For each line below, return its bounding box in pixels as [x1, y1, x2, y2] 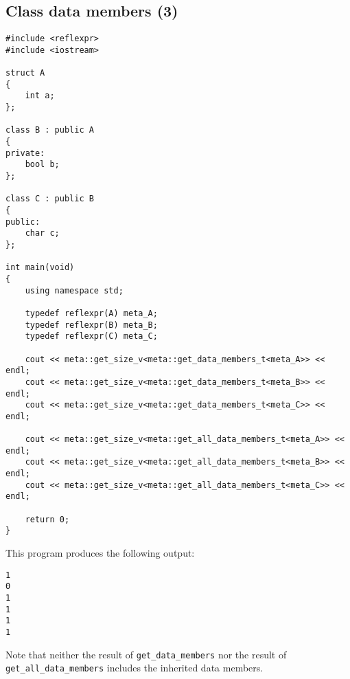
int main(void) [5, 263, 75, 273]
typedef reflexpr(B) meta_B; [25, 320, 158, 330]
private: [5, 148, 45, 158]
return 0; [25, 514, 70, 524]
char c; [25, 228, 60, 238]
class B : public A [5, 125, 94, 135]
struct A [5, 68, 45, 78]
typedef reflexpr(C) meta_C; [25, 331, 158, 342]
